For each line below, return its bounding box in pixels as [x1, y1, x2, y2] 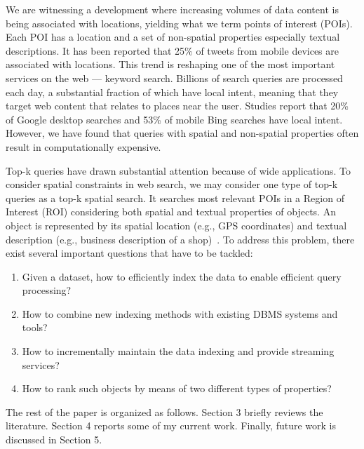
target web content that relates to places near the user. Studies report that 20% [6, 98, 349, 113]
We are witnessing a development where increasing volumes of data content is [6, 2, 339, 16]
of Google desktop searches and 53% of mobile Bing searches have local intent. [6, 112, 343, 126]
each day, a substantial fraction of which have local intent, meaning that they [6, 84, 339, 99]
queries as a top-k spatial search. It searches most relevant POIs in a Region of [6, 190, 344, 205]
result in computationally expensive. [6, 139, 161, 154]
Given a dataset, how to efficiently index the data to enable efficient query [22, 269, 342, 283]
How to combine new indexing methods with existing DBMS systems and [22, 306, 338, 321]
